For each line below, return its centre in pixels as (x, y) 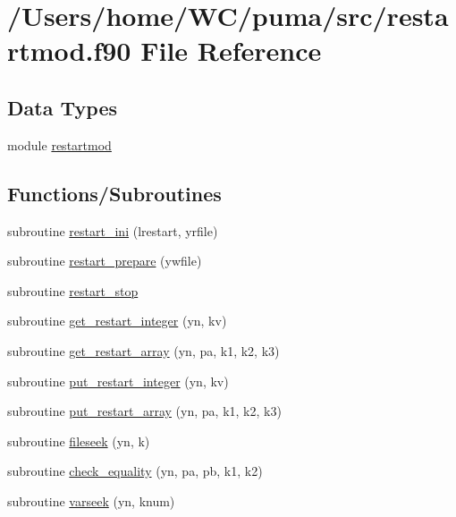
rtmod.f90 (69, 51)
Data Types (62, 107)
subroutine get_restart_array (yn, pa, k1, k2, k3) (144, 350)
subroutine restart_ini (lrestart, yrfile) (113, 230)
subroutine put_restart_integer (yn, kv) (118, 381)
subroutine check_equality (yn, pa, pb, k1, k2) (135, 471)
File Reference (231, 51)
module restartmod (59, 144)
